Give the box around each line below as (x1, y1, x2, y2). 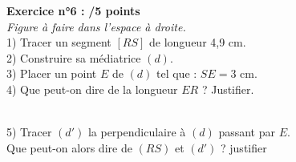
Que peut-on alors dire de (6, 139, 132, 156)
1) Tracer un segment (6, 34, 112, 51)
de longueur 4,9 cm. (149, 34, 246, 51)
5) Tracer (6, 124, 52, 140)
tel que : (156, 65, 197, 82)
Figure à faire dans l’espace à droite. (6, 18, 186, 34)
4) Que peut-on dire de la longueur (6, 80, 178, 97)
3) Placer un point (6, 65, 97, 82)
